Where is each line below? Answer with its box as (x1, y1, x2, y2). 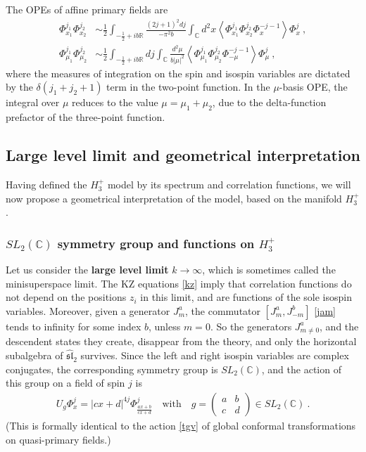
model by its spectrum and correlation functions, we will (107, 177, 351, 192)
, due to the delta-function (212, 95, 327, 110)
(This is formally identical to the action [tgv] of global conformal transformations (6, 418, 356, 432)
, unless (149, 318, 181, 333)
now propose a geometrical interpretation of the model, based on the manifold (6, 191, 342, 205)
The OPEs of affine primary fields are (6, 2, 168, 16)
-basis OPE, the (279, 79, 348, 94)
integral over (6, 95, 60, 110)
